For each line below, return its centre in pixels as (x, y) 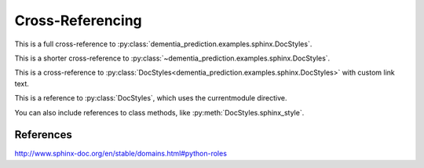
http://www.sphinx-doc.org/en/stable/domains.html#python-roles (121, 154)
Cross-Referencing (79, 20)
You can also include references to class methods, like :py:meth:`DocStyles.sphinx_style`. (159, 112)
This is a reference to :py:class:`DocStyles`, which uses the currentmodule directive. (151, 98)
